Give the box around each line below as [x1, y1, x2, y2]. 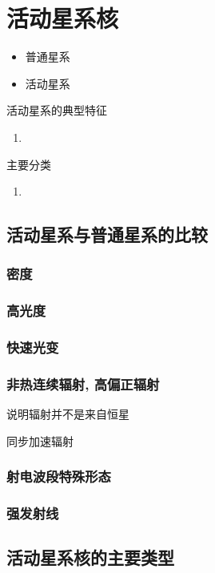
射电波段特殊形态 [6, 466, 111, 486]
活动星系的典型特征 [6, 102, 107, 119]
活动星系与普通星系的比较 [6, 222, 208, 247]
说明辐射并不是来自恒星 [6, 406, 129, 422]
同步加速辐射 [6, 432, 74, 449]
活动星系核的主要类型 [6, 545, 174, 570]
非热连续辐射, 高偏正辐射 [6, 373, 160, 393]
